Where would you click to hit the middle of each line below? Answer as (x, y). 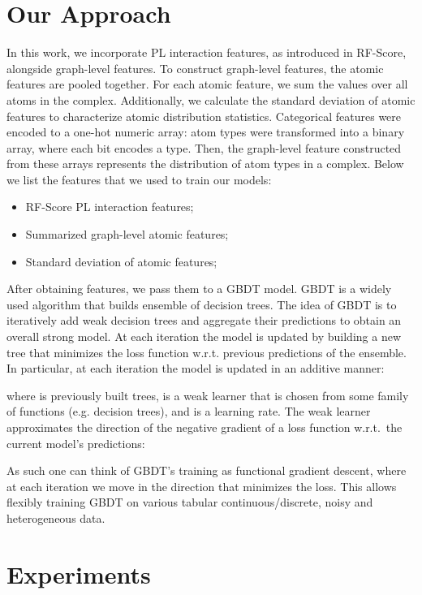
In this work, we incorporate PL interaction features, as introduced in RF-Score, (207, 52)
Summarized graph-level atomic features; (127, 234)
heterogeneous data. (56, 517)
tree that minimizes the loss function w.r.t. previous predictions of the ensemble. (207, 352)
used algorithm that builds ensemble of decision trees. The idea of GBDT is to (202, 304)
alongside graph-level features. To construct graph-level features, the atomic (195, 68)
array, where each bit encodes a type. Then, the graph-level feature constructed (204, 147)
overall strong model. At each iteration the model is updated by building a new (204, 336)
